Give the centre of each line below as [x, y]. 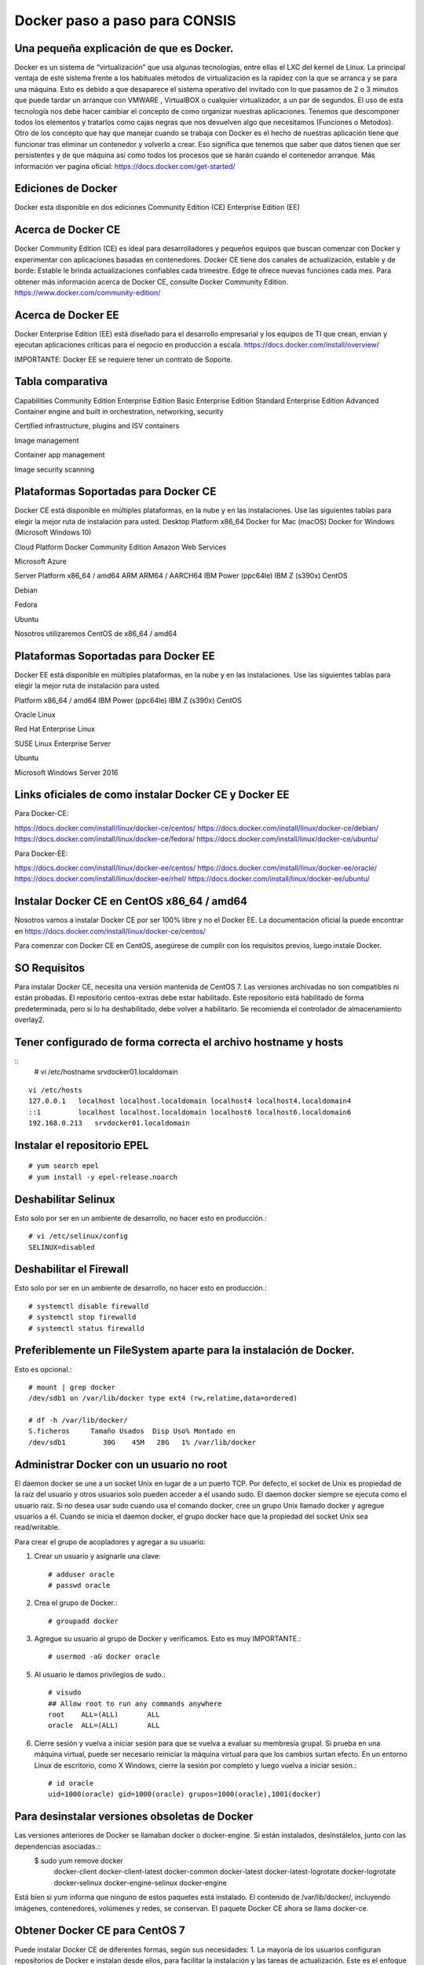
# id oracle [71, 1783]
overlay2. [29, 1020]
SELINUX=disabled [62, 1247]
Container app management [60, 455]
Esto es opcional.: [43, 1369]
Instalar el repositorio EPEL [82, 1145]
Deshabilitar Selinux [65, 1199]
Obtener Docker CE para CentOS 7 [100, 1931]
